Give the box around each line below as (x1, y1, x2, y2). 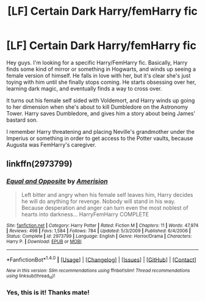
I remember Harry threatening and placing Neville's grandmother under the (6, 128, 195, 135)
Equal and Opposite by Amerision (6, 177, 108, 186)
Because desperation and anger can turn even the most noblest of (21, 204, 189, 212)
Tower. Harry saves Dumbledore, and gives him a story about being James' (6, 109, 196, 117)
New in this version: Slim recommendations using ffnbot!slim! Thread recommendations (6, 268, 190, 274)
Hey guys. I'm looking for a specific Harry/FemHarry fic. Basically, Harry (6, 59, 188, 66)
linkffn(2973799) (6, 159, 73, 169)
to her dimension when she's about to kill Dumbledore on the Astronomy (6, 103, 189, 111)
